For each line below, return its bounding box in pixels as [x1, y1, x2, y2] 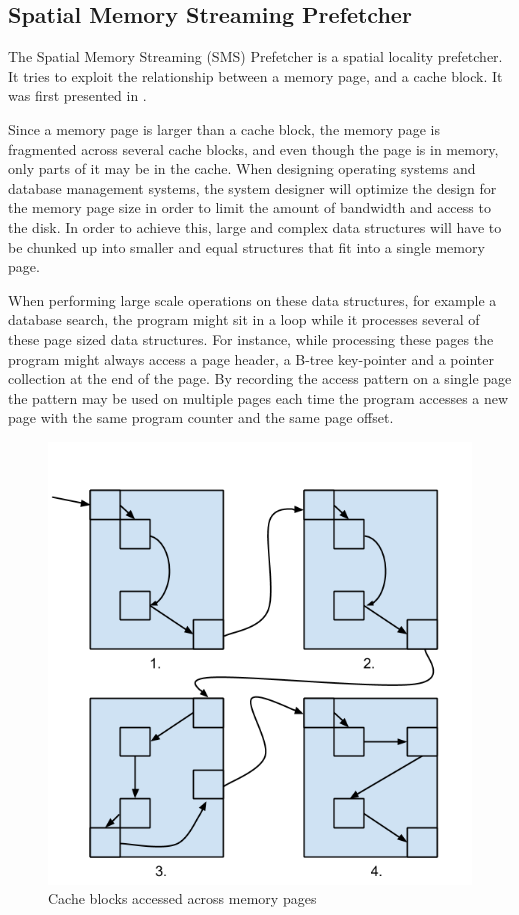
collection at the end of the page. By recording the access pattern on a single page [8, 368, 512, 389]
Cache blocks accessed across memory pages [48, 888, 317, 909]
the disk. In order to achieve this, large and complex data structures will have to [8, 216, 502, 237]
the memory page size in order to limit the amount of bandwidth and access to [8, 197, 491, 218]
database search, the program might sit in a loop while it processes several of [8, 309, 480, 330]
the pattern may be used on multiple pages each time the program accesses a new [8, 387, 509, 408]
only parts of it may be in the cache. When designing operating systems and [8, 158, 476, 179]
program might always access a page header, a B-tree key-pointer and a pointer [8, 348, 494, 369]
